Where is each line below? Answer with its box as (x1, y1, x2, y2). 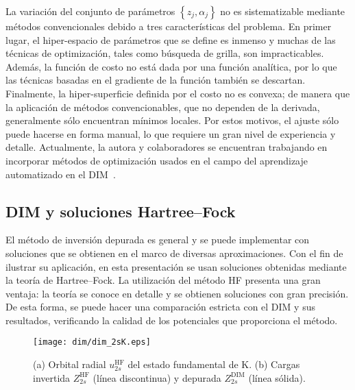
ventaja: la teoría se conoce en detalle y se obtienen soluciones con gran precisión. (5, 286, 349, 300)
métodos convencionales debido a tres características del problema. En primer (5, 19, 332, 33)
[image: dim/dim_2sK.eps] (33, 337, 151, 348)
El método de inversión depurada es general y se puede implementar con (5, 232, 310, 247)
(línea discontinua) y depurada (93, 370, 221, 385)
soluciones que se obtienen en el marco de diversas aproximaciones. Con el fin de (5, 245, 343, 260)
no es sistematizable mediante (220, 4, 345, 18)
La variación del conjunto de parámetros (5, 4, 175, 18)
